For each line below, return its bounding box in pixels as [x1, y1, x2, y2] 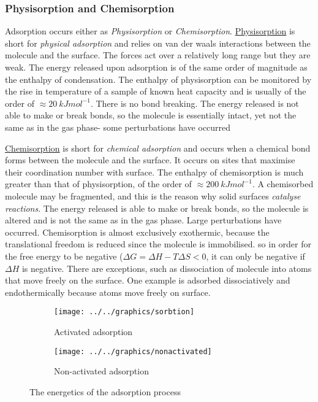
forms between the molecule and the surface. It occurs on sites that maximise [5, 153, 295, 166]
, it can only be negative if [206, 249, 305, 262]
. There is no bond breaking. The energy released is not [90, 96, 299, 109]
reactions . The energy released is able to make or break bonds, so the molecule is [5, 201, 309, 214]
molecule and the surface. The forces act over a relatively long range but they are [5, 48, 311, 61]
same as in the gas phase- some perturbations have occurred [5, 120, 231, 133]
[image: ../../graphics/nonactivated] [54, 347, 212, 356]
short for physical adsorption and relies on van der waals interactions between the [5, 36, 311, 49]
